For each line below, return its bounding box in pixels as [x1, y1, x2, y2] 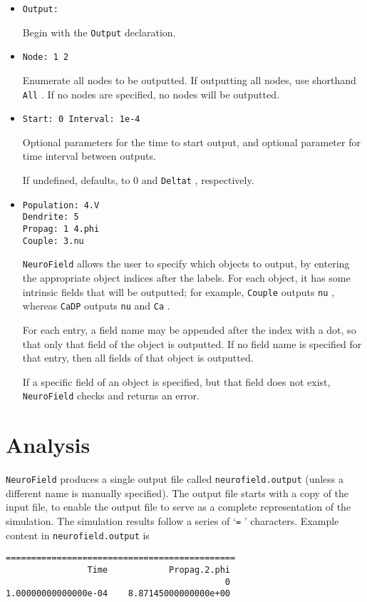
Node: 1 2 [22, 52, 69, 63]
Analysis [6, 430, 91, 459]
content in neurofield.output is [6, 527, 150, 542]
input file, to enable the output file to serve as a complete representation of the [6, 499, 351, 514]
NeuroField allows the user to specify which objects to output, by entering [22, 256, 350, 271]
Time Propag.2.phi [87, 564, 230, 575]
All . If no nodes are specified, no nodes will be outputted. [22, 86, 279, 101]
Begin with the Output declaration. [22, 24, 176, 39]
